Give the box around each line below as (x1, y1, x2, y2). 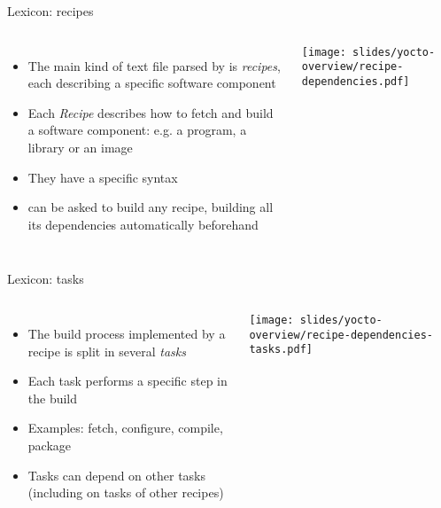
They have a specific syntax (27, 168, 178, 186)
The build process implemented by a (27, 324, 226, 342)
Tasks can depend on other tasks (27, 465, 206, 484)
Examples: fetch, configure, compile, (27, 418, 223, 437)
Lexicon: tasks (7, 270, 84, 288)
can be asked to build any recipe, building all (27, 198, 274, 216)
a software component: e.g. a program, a (27, 121, 247, 139)
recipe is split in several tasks (27, 341, 186, 360)
